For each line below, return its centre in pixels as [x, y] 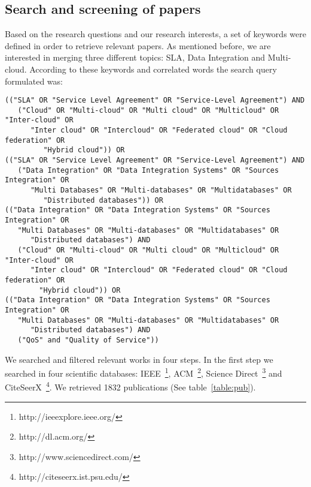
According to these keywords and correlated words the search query [153, 69]
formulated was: [34, 81]
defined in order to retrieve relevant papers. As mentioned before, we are [138, 45]
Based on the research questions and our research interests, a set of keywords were [155, 34]
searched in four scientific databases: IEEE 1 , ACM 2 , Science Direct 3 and [144, 372]
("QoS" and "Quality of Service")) [88, 340]
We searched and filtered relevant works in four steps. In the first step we [139, 359]
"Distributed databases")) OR [103, 200]
